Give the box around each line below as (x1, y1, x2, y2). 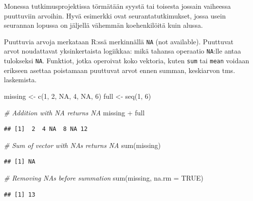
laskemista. (4, 74, 37, 85)
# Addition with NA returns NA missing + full (4, 107, 145, 117)
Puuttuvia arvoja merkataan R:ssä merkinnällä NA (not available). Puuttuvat (4, 36, 234, 46)
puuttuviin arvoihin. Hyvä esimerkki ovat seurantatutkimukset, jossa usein (4, 10, 226, 20)
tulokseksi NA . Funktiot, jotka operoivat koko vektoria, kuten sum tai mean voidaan (4, 55, 250, 66)
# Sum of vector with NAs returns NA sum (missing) (4, 140, 161, 150)
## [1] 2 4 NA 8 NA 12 (4, 126, 88, 133)
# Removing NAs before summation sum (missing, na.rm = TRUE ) (4, 172, 203, 183)
